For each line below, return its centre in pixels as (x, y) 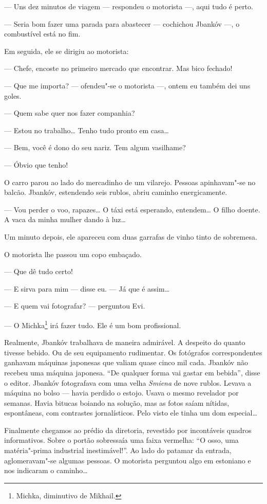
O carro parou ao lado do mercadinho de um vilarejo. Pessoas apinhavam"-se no (130, 182)
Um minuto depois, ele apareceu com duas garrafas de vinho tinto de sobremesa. (131, 236)
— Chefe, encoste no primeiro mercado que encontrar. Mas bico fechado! (118, 68)
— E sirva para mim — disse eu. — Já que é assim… (87, 288)
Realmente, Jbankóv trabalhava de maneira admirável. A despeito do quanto (125, 342)
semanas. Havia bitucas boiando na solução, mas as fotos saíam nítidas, (117, 402)
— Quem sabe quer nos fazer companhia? (70, 113)
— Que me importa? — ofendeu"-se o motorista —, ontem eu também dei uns (127, 85)
